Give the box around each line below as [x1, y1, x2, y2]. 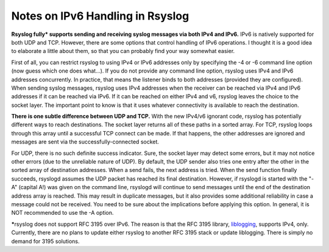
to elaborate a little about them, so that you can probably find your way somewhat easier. [11, 48, 235, 55]
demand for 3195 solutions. [11, 237, 80, 245]
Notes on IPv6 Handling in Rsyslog [11, 9, 189, 23]
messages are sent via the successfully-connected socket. [11, 138, 160, 146]
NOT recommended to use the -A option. [11, 209, 114, 217]
